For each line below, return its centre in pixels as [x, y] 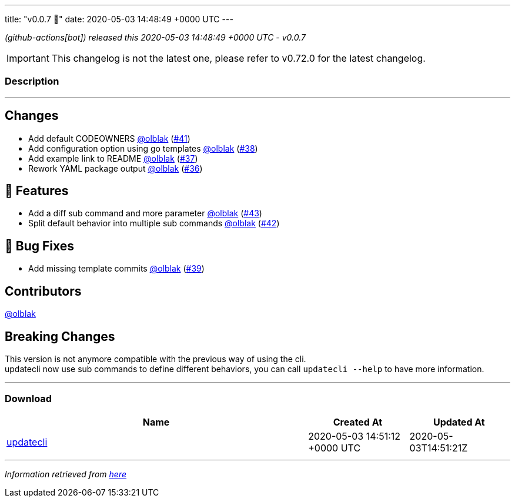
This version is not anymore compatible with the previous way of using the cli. [155, 359]
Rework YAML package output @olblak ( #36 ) [116, 168]
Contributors [43, 291]
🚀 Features [37, 191]
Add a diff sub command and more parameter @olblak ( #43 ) [145, 213]
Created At [358, 422]
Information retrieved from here [66, 474]
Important [28, 58]
